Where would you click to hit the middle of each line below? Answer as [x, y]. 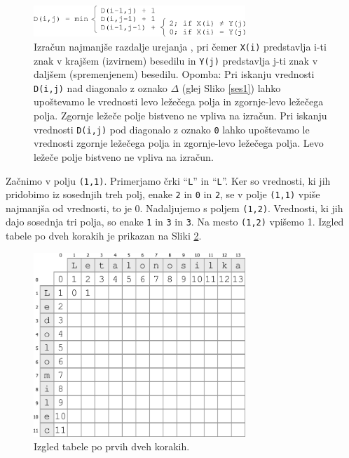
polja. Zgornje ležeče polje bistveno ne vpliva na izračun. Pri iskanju [180, 116]
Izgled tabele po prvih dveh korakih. [112, 446]
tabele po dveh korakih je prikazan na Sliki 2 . [104, 236]
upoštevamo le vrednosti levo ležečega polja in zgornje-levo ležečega [179, 102]
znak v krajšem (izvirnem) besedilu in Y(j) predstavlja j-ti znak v [176, 60]
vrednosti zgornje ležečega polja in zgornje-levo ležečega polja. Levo [179, 143]
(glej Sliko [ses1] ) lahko [231, 87]
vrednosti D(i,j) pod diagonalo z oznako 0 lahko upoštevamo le [172, 129]
